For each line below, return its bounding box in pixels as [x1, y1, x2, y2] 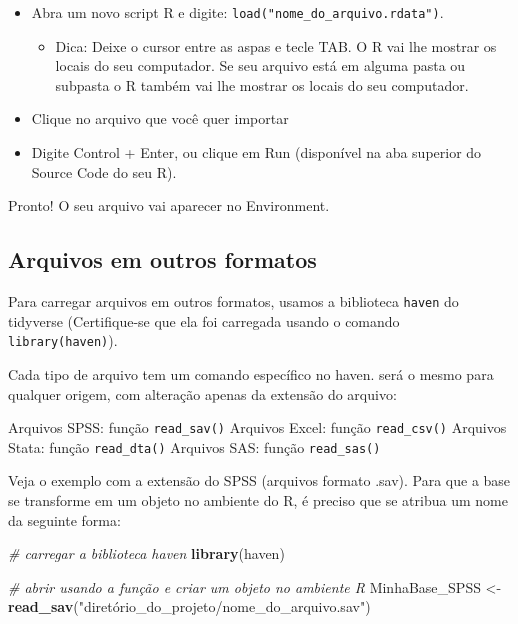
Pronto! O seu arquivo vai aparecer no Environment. [8, 195, 330, 216]
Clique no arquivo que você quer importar [31, 108, 289, 129]
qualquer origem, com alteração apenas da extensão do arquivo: [8, 383, 397, 404]
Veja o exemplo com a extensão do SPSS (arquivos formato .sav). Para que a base [8, 470, 511, 491]
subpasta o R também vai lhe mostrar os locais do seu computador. [55, 74, 469, 95]
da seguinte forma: [8, 509, 121, 530]
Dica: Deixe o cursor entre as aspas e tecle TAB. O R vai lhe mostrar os [55, 35, 497, 56]
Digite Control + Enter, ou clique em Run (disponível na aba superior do [31, 142, 482, 163]
